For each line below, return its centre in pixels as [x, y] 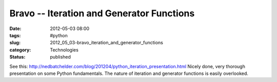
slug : [15, 43]
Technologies [64, 50]
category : [20, 50]
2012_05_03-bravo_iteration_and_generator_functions [107, 43]
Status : [17, 57]
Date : [15, 29]
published [61, 57]
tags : [15, 35]
